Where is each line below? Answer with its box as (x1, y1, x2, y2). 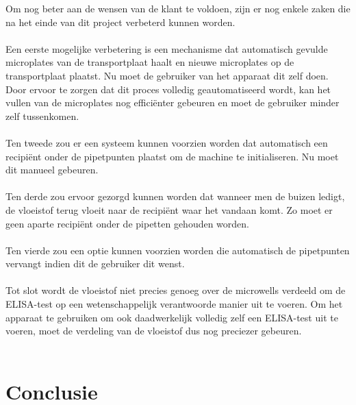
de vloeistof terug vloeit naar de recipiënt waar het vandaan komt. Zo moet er (5, 202, 333, 217)
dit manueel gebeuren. (5, 162, 99, 177)
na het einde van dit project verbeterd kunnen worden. (5, 14, 236, 29)
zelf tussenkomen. (5, 108, 79, 123)
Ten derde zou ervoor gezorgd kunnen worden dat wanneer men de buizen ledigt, (5, 189, 345, 204)
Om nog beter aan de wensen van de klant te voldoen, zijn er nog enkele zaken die (5, 1, 351, 15)
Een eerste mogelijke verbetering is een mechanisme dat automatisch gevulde (5, 41, 328, 56)
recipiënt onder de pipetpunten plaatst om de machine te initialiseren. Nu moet (5, 149, 339, 163)
